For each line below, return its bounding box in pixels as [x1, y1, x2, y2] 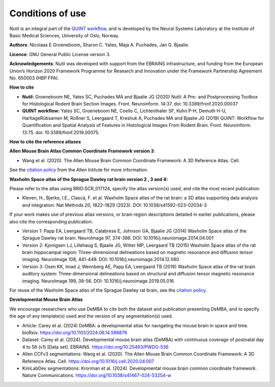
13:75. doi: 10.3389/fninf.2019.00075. [22, 129, 100, 135]
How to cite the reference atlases [9, 139, 81, 145]
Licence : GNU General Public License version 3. [9, 51, 111, 57]
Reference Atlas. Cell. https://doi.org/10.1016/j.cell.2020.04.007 [22, 358, 154, 364]
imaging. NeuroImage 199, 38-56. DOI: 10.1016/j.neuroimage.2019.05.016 [22, 278, 174, 284]
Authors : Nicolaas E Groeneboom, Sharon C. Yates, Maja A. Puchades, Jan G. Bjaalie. [9, 42, 189, 48]
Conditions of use [9, 8, 87, 19]
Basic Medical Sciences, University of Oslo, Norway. [9, 32, 120, 38]
